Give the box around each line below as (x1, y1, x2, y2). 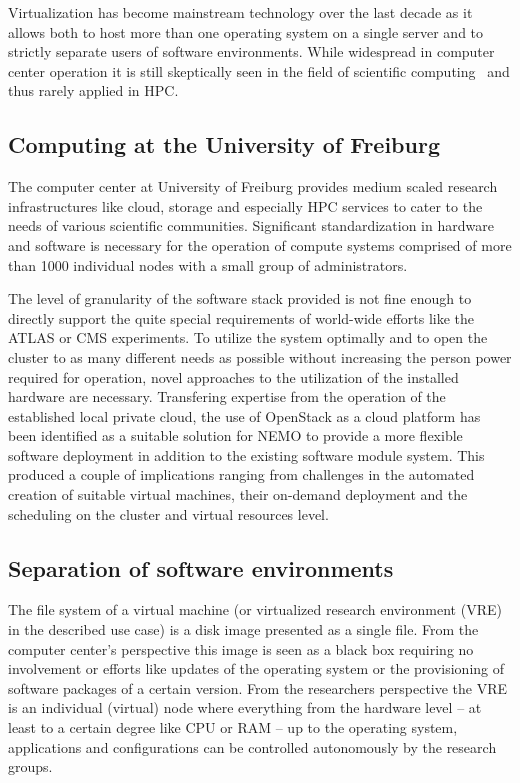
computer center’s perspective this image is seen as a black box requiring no (8, 638, 474, 659)
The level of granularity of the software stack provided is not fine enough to (8, 288, 472, 309)
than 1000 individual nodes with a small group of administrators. (8, 254, 408, 275)
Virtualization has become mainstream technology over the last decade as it (8, 2, 473, 22)
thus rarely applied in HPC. (8, 80, 179, 101)
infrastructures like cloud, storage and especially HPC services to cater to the (8, 195, 483, 216)
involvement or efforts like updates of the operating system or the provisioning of (8, 658, 505, 679)
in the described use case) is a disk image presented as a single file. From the (8, 619, 479, 640)
